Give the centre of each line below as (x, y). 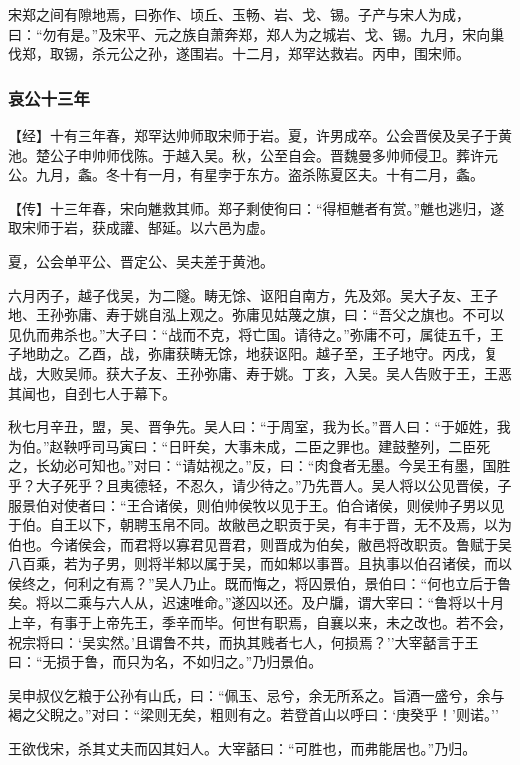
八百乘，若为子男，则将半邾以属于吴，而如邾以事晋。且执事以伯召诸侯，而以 (260, 563)
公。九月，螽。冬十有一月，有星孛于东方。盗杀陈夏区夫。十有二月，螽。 (246, 174)
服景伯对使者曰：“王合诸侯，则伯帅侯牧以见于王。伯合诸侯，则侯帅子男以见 (256, 504)
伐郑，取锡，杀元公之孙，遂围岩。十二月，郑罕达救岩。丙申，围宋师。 (239, 53)
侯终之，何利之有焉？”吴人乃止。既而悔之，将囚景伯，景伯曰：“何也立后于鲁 (260, 582)
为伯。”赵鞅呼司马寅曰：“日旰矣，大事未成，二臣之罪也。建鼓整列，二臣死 (249, 445)
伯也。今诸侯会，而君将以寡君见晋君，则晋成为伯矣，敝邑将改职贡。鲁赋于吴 (260, 543)
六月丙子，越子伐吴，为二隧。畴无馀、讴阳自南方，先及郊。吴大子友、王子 (253, 294)
